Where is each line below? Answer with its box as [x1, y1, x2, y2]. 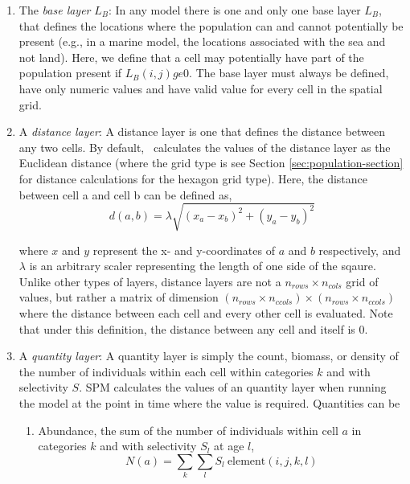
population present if [18, 64, 122, 81]
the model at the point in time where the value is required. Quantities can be [18, 395, 400, 412]
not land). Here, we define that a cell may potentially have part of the [18, 48, 364, 65]
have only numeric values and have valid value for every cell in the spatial [18, 80, 383, 96]
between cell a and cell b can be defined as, [18, 186, 232, 203]
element [227, 455, 266, 467]
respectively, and [318, 241, 401, 258]
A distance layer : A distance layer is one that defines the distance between [18, 123, 386, 140]
